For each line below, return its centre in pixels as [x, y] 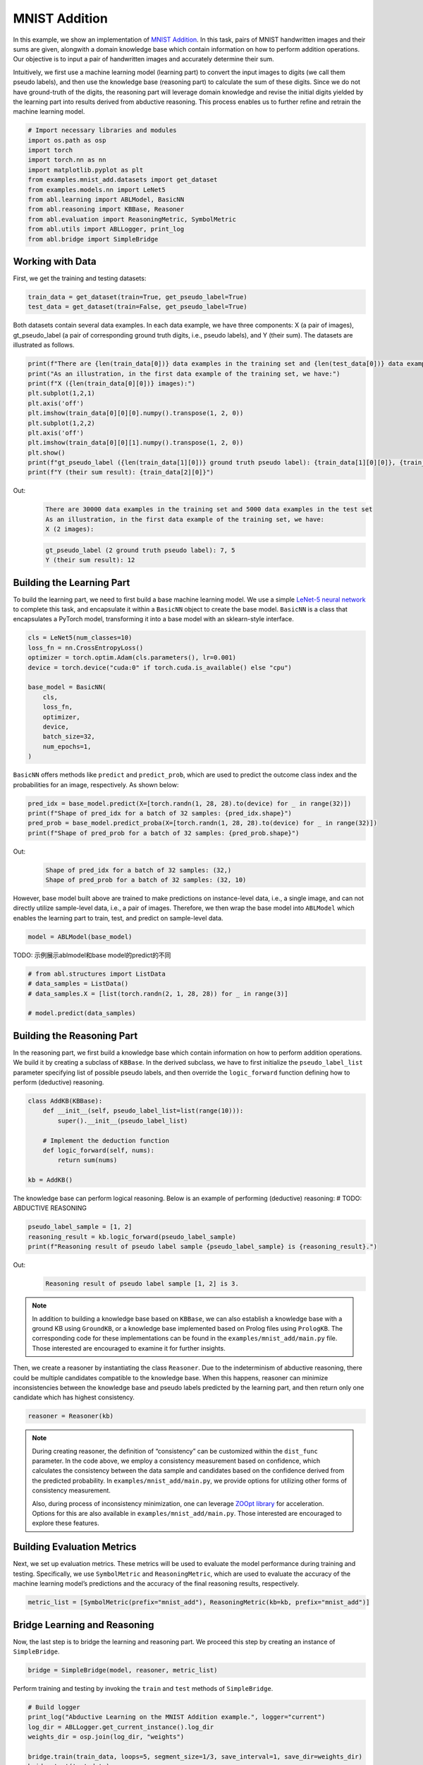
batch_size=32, [69, 737]
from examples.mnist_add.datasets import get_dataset [123, 180]
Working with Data [55, 261]
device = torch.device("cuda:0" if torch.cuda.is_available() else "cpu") [160, 668]
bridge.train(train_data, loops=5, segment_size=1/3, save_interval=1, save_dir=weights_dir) [195, 1757]
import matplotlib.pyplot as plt [86, 170]
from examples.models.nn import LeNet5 [97, 190]
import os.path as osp [67, 140]
